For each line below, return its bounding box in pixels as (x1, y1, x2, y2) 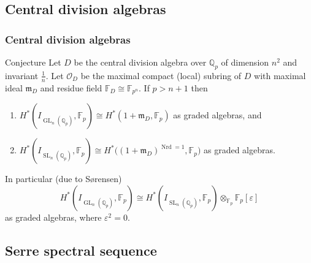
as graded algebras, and (173, 109, 262, 121)
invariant (5, 69, 39, 82)
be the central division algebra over (74, 56, 207, 68)
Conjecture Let (5, 56, 61, 68)
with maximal (254, 69, 306, 82)
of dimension (221, 56, 269, 68)
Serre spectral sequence (5, 240, 157, 259)
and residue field (40, 81, 102, 94)
